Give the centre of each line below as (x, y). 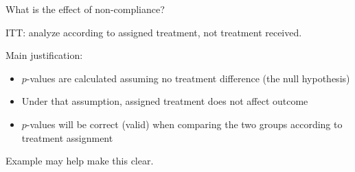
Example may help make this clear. (80, 161)
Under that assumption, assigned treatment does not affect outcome (165, 101)
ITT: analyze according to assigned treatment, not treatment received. (154, 32)
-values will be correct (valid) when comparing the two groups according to (184, 124)
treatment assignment (67, 137)
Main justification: (44, 55)
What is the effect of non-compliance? (85, 9)
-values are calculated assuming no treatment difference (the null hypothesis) (188, 78)
